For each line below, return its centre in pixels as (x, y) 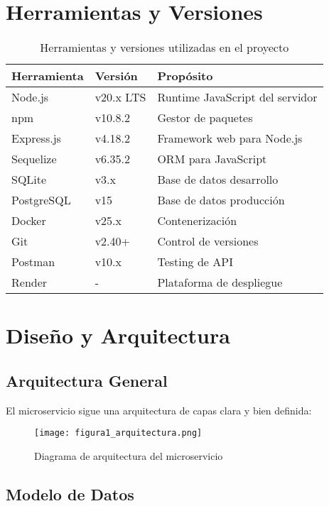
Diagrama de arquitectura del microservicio (129, 455)
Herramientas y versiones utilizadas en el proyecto (164, 48)
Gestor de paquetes (205, 118)
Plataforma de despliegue (220, 282)
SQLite (29, 180)
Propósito (185, 76)
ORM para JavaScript (212, 159)
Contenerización (197, 221)
